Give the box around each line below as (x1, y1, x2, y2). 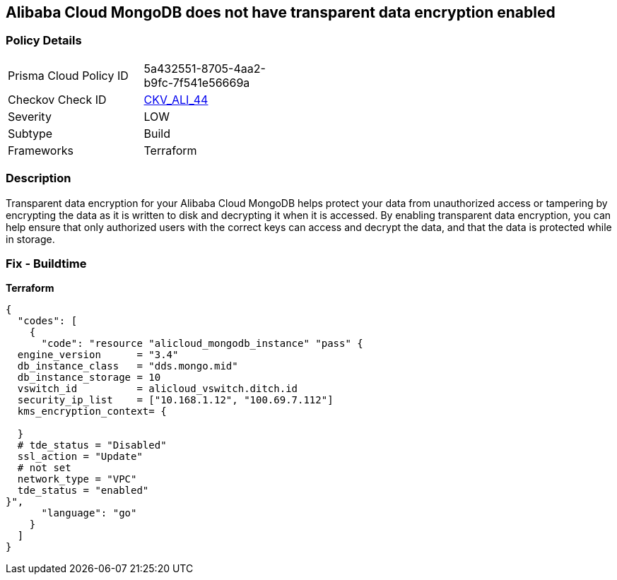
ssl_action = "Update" (17, 451, 143, 463)
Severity (8, 109, 52, 124)
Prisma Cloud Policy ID (8, 68, 129, 83)
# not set (17, 462, 71, 474)
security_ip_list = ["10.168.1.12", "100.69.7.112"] (17, 394, 334, 406)
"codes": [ (17, 315, 78, 327)
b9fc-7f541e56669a (143, 75, 250, 90)
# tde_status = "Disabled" (17, 439, 167, 451)
